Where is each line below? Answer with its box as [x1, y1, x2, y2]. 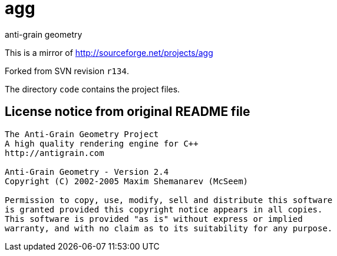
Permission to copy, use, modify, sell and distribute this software [5, 195, 333, 205]
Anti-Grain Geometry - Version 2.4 [5, 167, 169, 177]
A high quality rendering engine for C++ [5, 138, 199, 148]
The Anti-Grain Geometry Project [5, 129, 159, 139]
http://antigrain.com [5, 148, 104, 158]
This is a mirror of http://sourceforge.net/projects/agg [5, 47, 213, 58]
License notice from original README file [5, 104, 250, 119]
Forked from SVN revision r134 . [5, 65, 129, 76]
